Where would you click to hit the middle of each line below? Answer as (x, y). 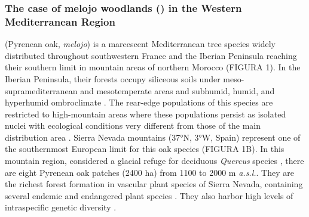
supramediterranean (41, 90)
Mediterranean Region (60, 21)
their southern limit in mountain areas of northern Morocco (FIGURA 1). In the (153, 67)
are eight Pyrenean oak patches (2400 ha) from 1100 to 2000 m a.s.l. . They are (149, 172)
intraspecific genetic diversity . (61, 207)
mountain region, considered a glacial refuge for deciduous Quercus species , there (154, 161)
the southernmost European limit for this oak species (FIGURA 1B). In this (145, 149)
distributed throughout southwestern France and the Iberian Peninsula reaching (151, 55)
